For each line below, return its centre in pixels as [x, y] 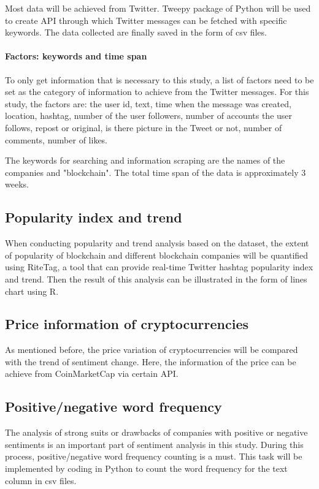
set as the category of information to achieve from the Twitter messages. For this [157, 92]
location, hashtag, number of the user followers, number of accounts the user [149, 116]
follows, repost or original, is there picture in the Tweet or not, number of [144, 127]
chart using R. [32, 291]
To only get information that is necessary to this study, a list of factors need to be [159, 79]
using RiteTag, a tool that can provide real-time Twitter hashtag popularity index [159, 267]
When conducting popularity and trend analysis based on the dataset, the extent [157, 243]
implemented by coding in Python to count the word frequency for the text [146, 468]
